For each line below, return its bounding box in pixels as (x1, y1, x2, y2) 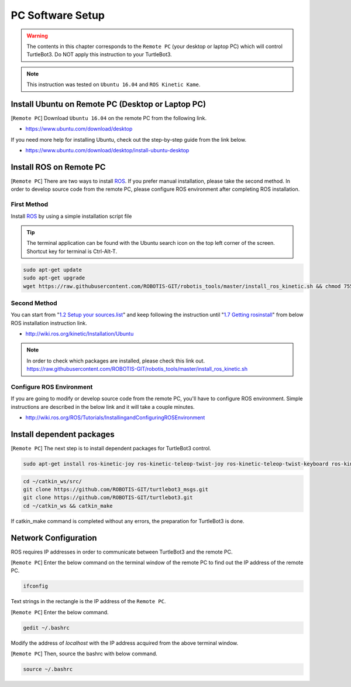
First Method (11, 200, 49, 209)
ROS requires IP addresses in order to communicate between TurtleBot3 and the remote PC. (11, 548, 233, 555)
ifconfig (23, 583, 49, 590)
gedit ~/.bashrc (23, 624, 70, 631)
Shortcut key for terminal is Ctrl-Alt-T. (26, 248, 117, 255)
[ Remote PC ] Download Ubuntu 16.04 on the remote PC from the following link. (11, 115, 207, 122)
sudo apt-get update (23, 266, 82, 273)
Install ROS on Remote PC (11, 162, 106, 172)
